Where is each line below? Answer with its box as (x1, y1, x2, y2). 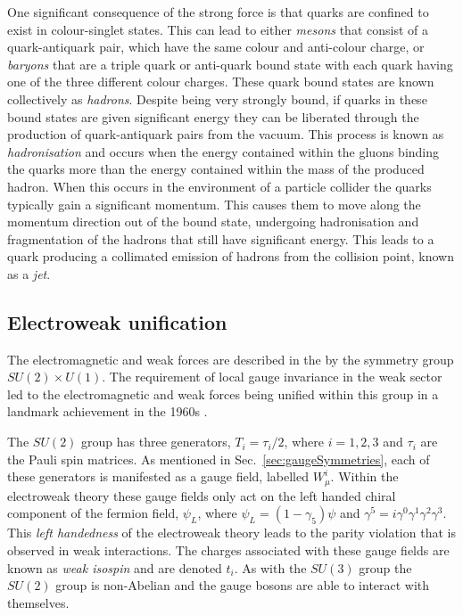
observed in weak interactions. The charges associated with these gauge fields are (7, 540, 450, 559)
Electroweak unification (7, 307, 227, 335)
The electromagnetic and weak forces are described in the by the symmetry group (7, 349, 454, 368)
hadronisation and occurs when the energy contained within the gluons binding (7, 142, 440, 160)
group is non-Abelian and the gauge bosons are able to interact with (55, 576, 430, 594)
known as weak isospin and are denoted (7, 558, 222, 577)
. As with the (234, 558, 307, 577)
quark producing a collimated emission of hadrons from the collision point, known (7, 247, 455, 266)
